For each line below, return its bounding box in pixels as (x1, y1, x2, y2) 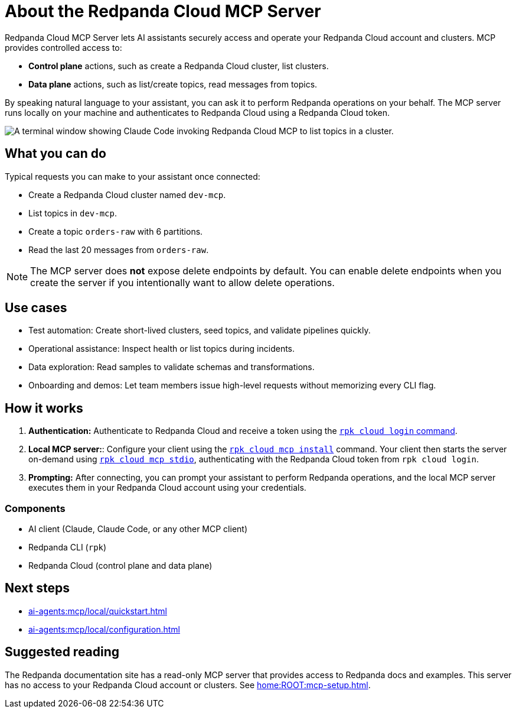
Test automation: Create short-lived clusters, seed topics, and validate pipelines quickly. (28, 325, 371, 336)
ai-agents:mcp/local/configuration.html (28, 624, 180, 634)
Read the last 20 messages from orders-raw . (28, 244, 209, 255)
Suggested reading (5, 644, 120, 660)
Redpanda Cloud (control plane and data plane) (28, 560, 213, 571)
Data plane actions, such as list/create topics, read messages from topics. (28, 79, 318, 89)
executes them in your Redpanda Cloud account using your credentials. (28, 482, 306, 493)
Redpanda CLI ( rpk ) (28, 542, 107, 553)
